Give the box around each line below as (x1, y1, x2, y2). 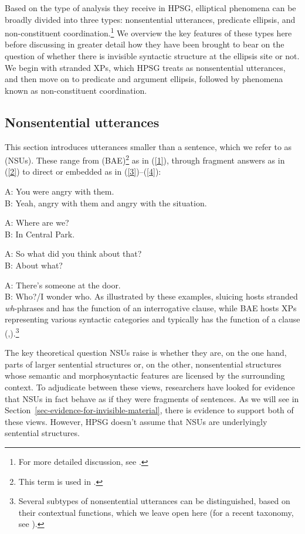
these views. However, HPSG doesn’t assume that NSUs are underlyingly (5, 415, 267, 427)
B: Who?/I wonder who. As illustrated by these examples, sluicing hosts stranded (5, 290, 298, 302)
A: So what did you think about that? (5, 247, 142, 260)
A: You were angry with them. (5, 185, 114, 198)
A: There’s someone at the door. (5, 278, 121, 291)
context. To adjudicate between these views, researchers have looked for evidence (5, 381, 295, 393)
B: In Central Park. (5, 227, 75, 240)
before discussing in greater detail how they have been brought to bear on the (5, 38, 284, 50)
